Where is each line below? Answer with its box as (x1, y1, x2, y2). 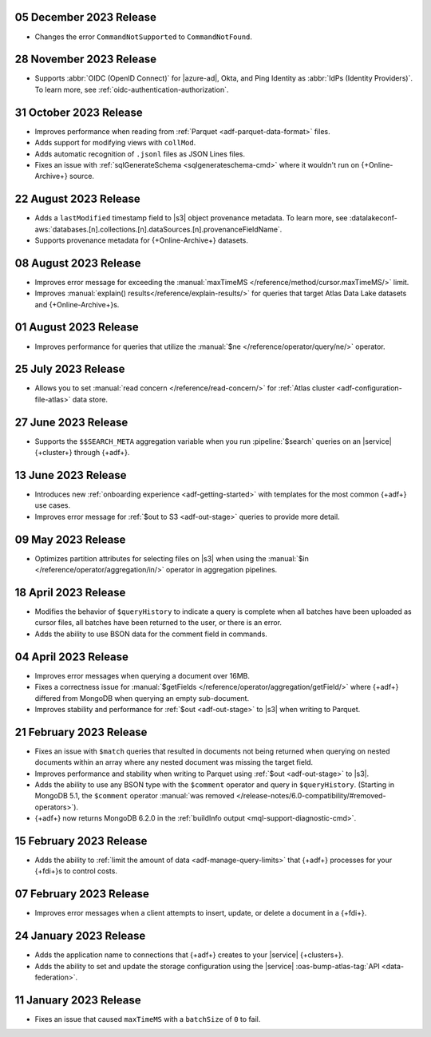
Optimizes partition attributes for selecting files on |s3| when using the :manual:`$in (34, 553, 309, 563)
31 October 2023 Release (14, 105, 143, 119)
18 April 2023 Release (14, 585, 126, 599)
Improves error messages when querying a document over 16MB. (34, 671, 251, 680)
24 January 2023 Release (14, 929, 146, 943)
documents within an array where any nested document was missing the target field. (34, 758, 314, 767)
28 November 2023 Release (14, 53, 157, 66)
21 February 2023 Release (14, 725, 148, 738)
